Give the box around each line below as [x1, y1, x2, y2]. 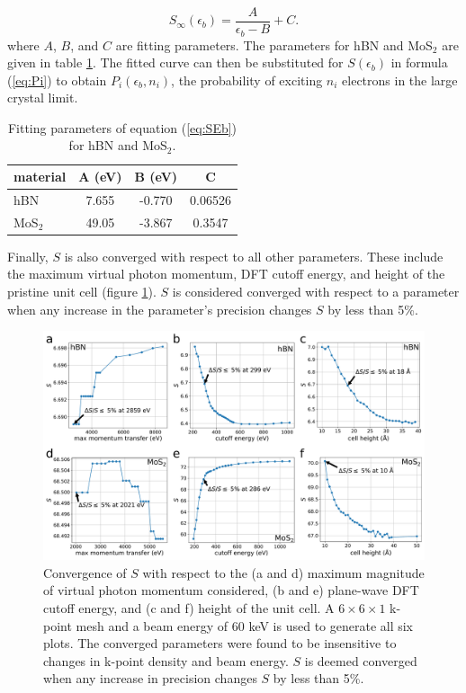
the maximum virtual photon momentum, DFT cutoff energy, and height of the [7, 264, 445, 283]
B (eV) [134, 167, 178, 186]
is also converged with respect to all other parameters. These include [64, 246, 444, 265]
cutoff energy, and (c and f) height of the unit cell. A [43, 599, 335, 617]
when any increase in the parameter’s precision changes [7, 299, 312, 318]
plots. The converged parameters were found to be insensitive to [43, 634, 397, 653]
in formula [390, 53, 448, 72]
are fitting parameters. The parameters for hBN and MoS [115, 35, 433, 54]
